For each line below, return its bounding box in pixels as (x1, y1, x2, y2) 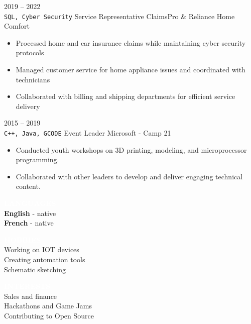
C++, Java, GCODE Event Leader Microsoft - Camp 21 (4, 128, 171, 138)
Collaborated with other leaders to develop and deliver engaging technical (16, 171, 243, 181)
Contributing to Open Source (4, 310, 94, 320)
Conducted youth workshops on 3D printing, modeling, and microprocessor (16, 144, 247, 155)
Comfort (4, 21, 30, 31)
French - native (4, 218, 54, 228)
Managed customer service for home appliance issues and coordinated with (16, 64, 245, 75)
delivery (16, 100, 40, 111)
